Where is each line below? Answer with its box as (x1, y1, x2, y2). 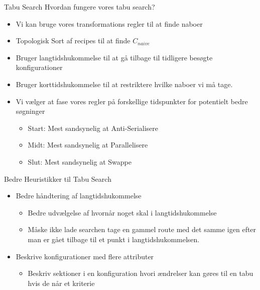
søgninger (16, 106, 45, 116)
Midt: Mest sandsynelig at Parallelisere (28, 139, 148, 150)
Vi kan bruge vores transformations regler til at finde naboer (16, 18, 203, 29)
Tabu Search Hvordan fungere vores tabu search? (4, 2, 155, 12)
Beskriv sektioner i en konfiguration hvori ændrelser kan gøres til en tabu (28, 268, 253, 278)
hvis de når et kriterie (28, 277, 95, 288)
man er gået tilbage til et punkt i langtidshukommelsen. (28, 234, 200, 244)
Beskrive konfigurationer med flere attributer (16, 251, 154, 261)
